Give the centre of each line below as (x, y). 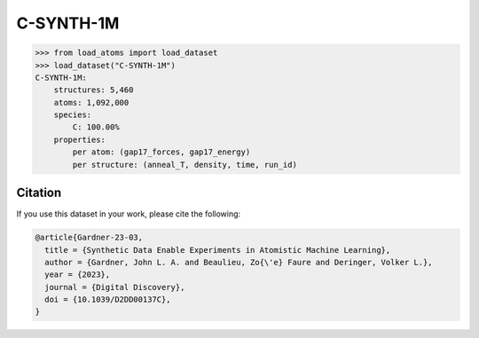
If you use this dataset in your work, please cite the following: (129, 214)
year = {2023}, (78, 275)
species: (73, 115)
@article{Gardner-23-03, (89, 238)
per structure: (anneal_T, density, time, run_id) (185, 165)
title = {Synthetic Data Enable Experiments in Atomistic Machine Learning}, (218, 250)
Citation (39, 193)
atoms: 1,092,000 (91, 102)
